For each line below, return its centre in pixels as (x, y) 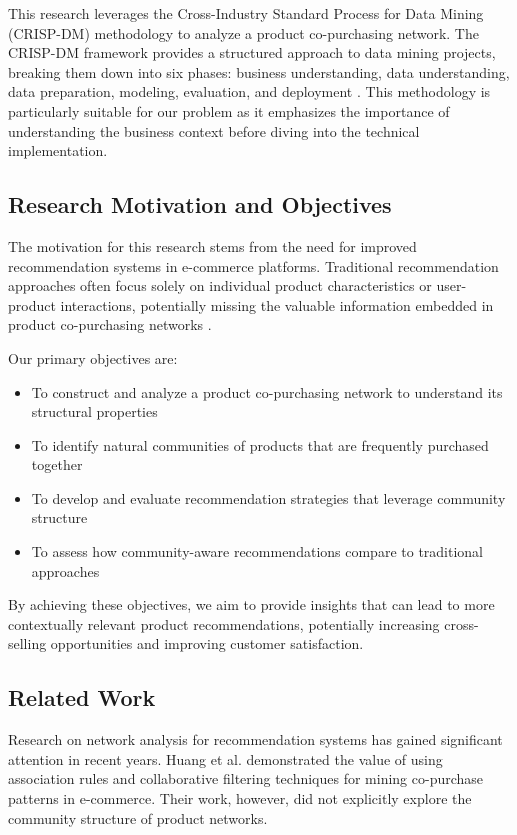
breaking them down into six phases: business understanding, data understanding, (259, 71)
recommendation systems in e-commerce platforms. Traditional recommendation (253, 265)
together (57, 464)
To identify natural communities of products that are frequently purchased (260, 444)
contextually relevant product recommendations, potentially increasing (224, 623)
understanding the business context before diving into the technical (214, 130)
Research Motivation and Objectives (200, 204)
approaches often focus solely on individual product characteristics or (220, 285)
